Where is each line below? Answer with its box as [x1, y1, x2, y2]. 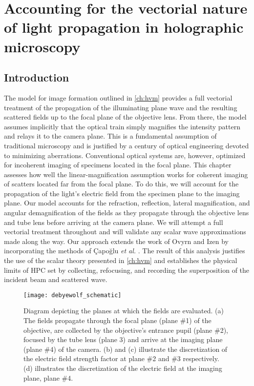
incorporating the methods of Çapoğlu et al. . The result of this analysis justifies [4, 245, 245, 256]
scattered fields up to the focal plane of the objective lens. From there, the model [4, 112, 247, 122]
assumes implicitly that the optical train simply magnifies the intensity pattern [4, 121, 240, 131]
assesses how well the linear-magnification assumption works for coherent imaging [4, 169, 248, 179]
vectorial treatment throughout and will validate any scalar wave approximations [4, 226, 246, 237]
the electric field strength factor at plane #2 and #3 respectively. [23, 353, 219, 364]
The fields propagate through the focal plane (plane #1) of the [23, 315, 212, 325]
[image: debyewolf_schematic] [23, 291, 122, 299]
